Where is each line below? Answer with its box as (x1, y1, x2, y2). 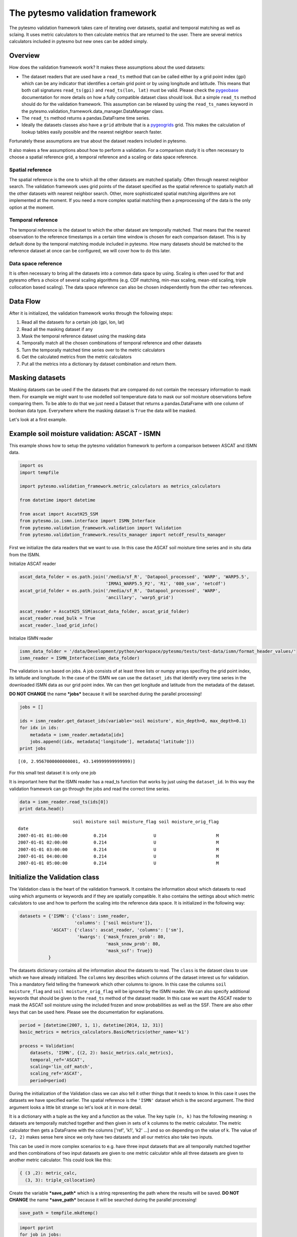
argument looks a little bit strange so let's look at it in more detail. (9, 1104, 142, 1110)
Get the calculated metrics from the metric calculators (21, 354, 132, 360)
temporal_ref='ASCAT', (30, 1057, 85, 1062)
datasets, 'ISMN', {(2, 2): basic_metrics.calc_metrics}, (30, 1050, 174, 1056)
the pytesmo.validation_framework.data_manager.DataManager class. (21, 108, 164, 114)
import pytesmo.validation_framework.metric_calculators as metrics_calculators (19, 483, 221, 489)
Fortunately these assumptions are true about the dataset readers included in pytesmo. (9, 138, 187, 144)
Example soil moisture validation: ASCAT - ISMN (9, 429, 161, 438)
